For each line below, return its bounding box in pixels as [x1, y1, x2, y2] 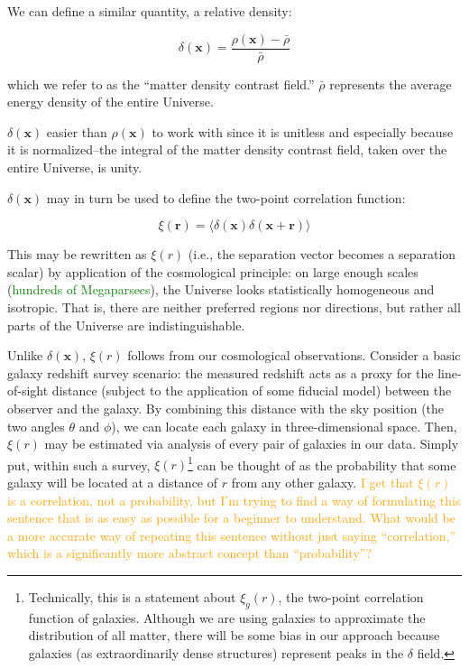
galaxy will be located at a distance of [7, 473, 218, 491]
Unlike [7, 346, 43, 365]
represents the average [329, 74, 452, 93]
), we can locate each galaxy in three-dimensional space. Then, [111, 416, 457, 435]
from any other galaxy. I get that [231, 473, 414, 491]
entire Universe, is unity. [7, 158, 143, 177]
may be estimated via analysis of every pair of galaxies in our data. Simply [44, 434, 459, 453]
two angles [7, 416, 65, 435]
